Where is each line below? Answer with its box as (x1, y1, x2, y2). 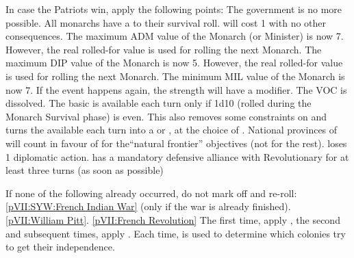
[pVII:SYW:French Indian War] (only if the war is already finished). (5, 199, 291, 214)
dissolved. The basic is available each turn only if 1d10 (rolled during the (5, 96, 312, 110)
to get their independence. (5, 240, 115, 254)
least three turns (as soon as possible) (5, 163, 164, 177)
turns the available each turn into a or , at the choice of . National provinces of (5, 122, 338, 137)
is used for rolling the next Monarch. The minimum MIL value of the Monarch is (5, 68, 345, 83)
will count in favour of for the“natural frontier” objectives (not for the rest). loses (5, 136, 347, 150)
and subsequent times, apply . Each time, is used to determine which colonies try (5, 226, 346, 240)
